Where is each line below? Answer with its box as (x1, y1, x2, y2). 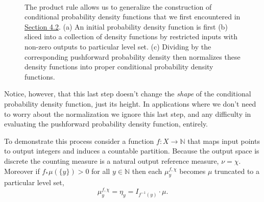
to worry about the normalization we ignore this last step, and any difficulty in (4, 108, 251, 119)
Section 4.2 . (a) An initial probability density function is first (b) (25, 21, 228, 32)
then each (132, 165, 162, 176)
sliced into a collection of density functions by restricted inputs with (25, 31, 237, 42)
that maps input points (187, 135, 260, 146)
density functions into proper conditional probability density (25, 61, 213, 72)
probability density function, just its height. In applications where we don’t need (4, 98, 256, 109)
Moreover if (4, 165, 40, 176)
